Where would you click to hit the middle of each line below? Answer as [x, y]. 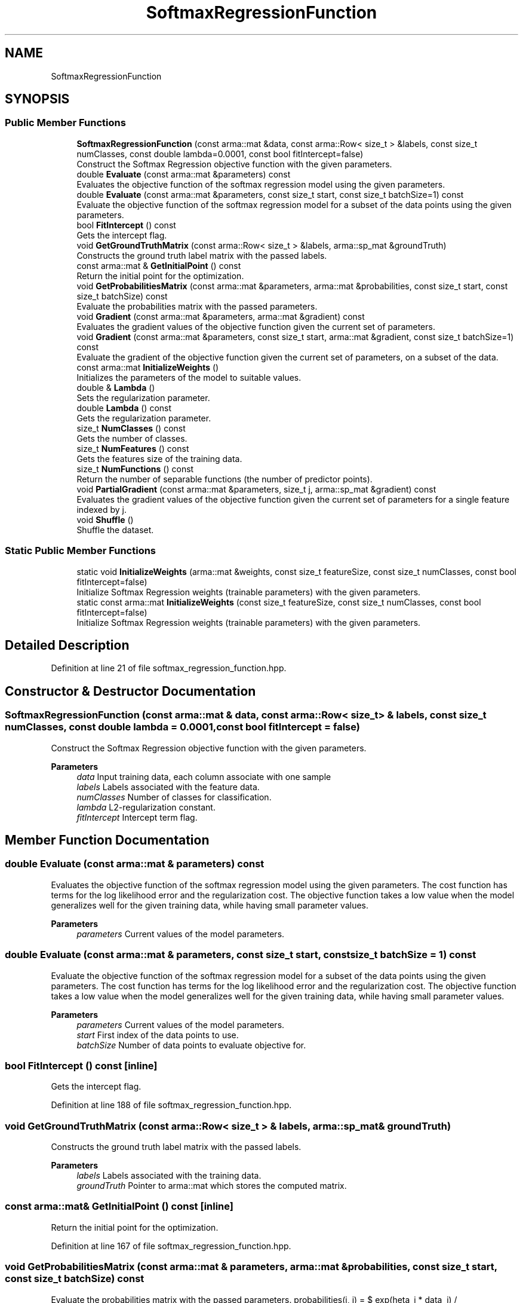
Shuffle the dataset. [115, 530]
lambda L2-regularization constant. [146, 807]
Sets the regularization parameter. [143, 397]
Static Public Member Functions [81, 551]
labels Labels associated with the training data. [169, 1176]
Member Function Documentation [107, 840]
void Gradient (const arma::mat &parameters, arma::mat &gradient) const [221, 316]
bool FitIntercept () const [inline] [81, 1065]
